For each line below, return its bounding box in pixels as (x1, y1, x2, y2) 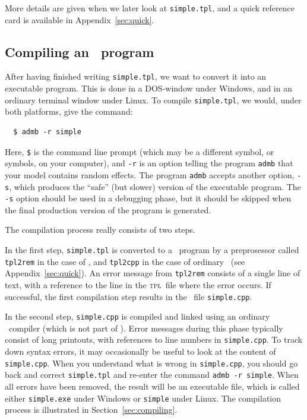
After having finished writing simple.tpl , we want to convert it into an (5, 70, 267, 83)
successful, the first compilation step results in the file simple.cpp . (5, 290, 252, 302)
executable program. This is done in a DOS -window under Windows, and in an (5, 82, 292, 94)
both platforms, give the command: (5, 105, 133, 118)
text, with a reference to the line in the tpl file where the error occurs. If (5, 278, 271, 290)
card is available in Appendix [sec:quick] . (5, 13, 154, 26)
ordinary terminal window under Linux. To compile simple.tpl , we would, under (5, 93, 302, 106)
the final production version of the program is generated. (5, 203, 211, 216)
